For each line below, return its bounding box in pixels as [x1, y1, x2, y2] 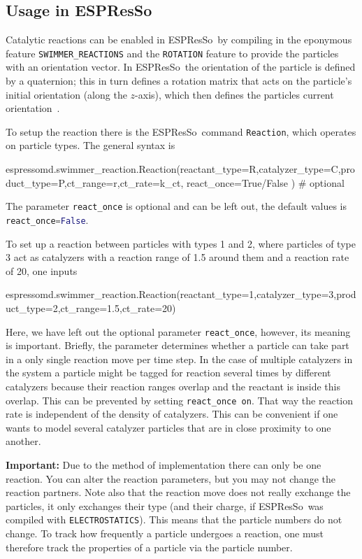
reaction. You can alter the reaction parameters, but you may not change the [6, 471, 335, 486]
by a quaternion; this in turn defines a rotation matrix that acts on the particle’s [6, 73, 352, 88]
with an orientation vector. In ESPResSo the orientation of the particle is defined [6, 59, 356, 74]
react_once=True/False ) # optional [186, 175, 345, 190]
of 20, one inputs [6, 263, 78, 278]
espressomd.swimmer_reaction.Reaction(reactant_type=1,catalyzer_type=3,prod [6, 287, 356, 302]
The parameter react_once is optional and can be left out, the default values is [6, 199, 347, 213]
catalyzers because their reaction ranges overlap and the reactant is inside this [6, 378, 340, 393]
